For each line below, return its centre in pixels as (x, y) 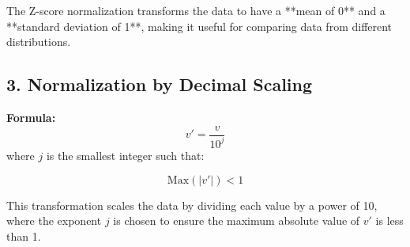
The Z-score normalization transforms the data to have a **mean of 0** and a (196, 10)
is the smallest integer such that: (125, 155)
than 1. (24, 236)
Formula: (31, 117)
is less (389, 220)
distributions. (39, 42)
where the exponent (54, 220)
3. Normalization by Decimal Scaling (160, 84)
